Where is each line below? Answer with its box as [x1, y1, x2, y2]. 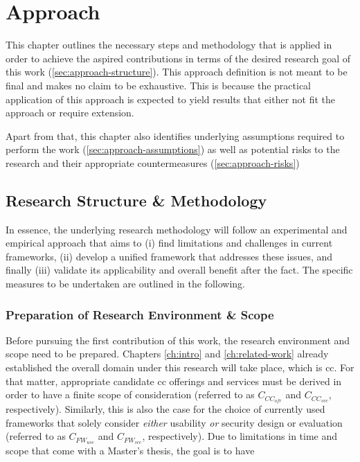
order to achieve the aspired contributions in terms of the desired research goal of [6, 51, 351, 65]
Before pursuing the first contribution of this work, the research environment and [6, 332, 350, 347]
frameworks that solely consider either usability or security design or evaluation [6, 415, 343, 429]
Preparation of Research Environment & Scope [6, 305, 274, 323]
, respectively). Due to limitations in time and [142, 429, 338, 443]
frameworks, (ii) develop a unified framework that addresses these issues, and [6, 249, 333, 263]
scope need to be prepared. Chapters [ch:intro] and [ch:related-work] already [6, 346, 329, 361]
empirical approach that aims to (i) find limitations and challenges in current [6, 236, 333, 250]
